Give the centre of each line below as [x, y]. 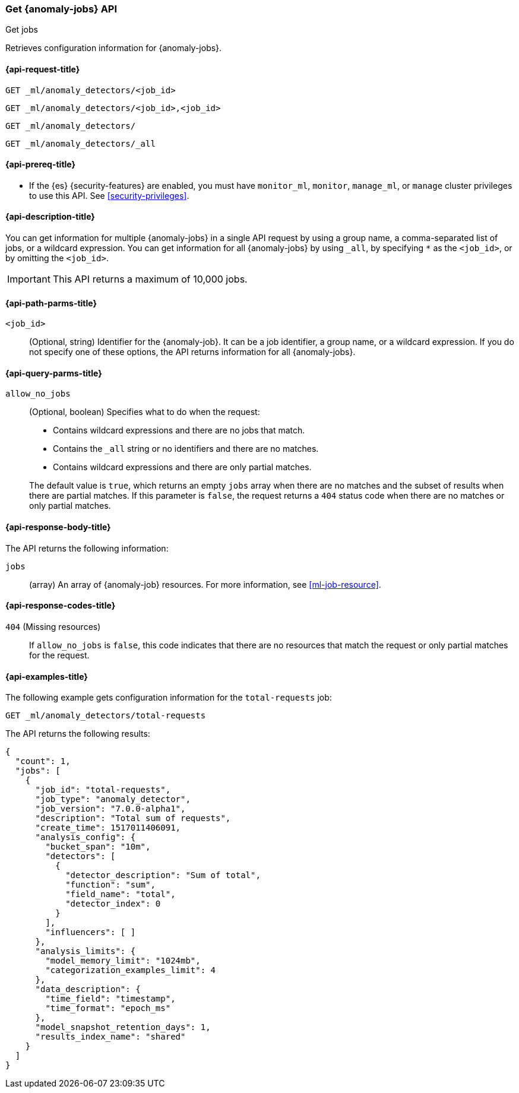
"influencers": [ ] [91, 932]
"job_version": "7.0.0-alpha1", [110, 809]
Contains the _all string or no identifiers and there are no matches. [186, 449]
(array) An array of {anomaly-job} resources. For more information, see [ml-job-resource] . [205, 584]
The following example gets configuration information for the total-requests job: [169, 698]
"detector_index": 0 [113, 904]
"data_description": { [88, 989]
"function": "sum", [110, 885]
